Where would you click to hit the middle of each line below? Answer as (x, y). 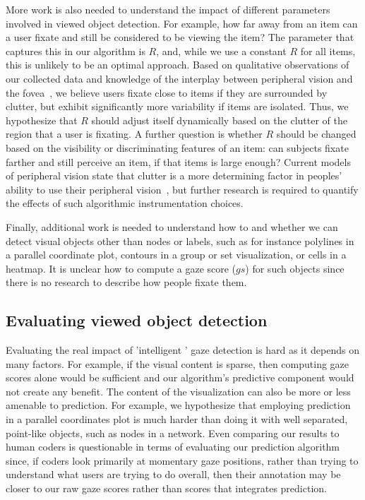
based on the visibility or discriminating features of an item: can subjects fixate (177, 147)
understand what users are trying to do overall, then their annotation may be (173, 474)
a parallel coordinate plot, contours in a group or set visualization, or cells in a (176, 255)
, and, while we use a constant (221, 50)
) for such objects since (295, 268)
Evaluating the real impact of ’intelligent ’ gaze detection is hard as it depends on (183, 350)
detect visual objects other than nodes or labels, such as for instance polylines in (180, 240)
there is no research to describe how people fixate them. (126, 282)
